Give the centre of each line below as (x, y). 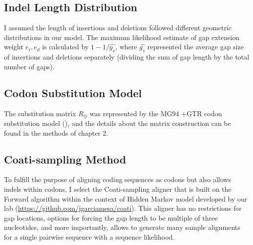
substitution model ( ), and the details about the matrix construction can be (117, 123)
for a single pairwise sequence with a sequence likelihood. (89, 236)
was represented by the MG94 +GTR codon (156, 113)
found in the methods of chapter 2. (56, 133)
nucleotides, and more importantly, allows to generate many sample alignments (122, 227)
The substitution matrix (40, 113)
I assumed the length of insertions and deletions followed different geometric (118, 28)
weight (14, 47)
